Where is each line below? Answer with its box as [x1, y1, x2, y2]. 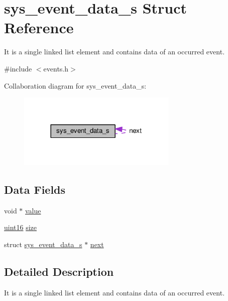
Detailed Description [4, 263, 114, 279]
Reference [4, 17, 74, 38]
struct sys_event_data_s [4, 239, 82, 249]
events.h [43, 63, 69, 73]
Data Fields [4, 181, 66, 197]
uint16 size [4, 222, 37, 233]
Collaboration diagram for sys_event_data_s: [4, 80, 147, 91]
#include [4, 63, 32, 73]
